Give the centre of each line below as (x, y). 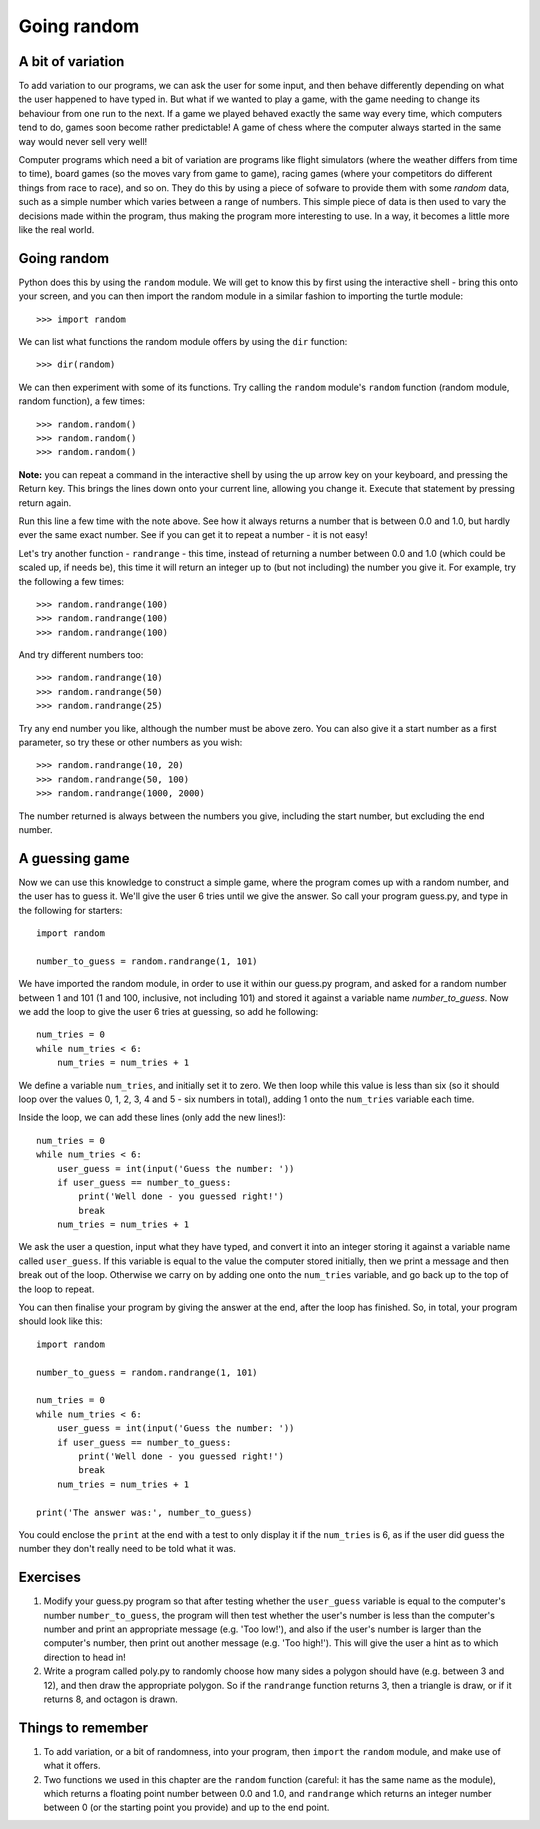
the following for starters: (70, 910)
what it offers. (72, 1766)
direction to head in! (85, 1657)
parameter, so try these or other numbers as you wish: (130, 742)
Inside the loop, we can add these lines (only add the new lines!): (152, 1117)
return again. (45, 502)
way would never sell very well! (83, 141)
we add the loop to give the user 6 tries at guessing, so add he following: (168, 1012)
